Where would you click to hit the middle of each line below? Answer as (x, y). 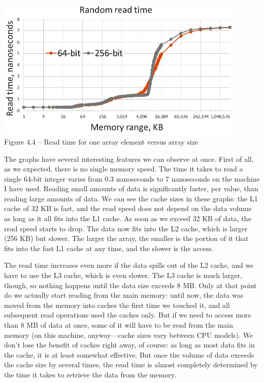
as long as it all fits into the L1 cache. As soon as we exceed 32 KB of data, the (128, 218)
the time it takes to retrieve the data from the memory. (90, 374)
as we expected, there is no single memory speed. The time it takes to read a (124, 169)
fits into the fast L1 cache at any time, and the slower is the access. (109, 248)
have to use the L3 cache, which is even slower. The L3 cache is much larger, (123, 275)
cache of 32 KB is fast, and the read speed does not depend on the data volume (128, 208)
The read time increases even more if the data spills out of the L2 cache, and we (129, 265)
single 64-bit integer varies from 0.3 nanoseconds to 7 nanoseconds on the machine (132, 178)
